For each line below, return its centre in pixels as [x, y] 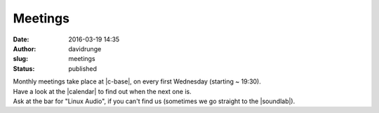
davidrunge [85, 48]
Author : [25, 48]
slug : [20, 59]
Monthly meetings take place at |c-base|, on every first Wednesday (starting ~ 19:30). [137, 81]
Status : [24, 68]
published [83, 68]
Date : [21, 39]
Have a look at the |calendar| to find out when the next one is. [102, 91]
